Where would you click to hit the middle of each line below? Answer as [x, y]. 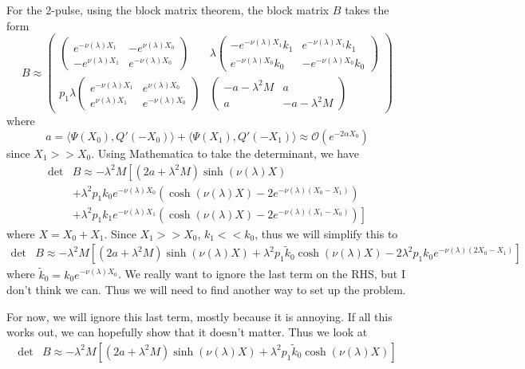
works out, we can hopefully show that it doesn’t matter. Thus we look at [187, 332]
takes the [367, 10]
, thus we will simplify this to [326, 233]
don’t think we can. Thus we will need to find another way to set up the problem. [206, 290]
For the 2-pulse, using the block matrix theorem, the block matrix [168, 10]
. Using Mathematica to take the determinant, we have [225, 153]
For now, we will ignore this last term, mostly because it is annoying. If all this [199, 316]
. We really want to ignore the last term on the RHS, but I [261, 274]
